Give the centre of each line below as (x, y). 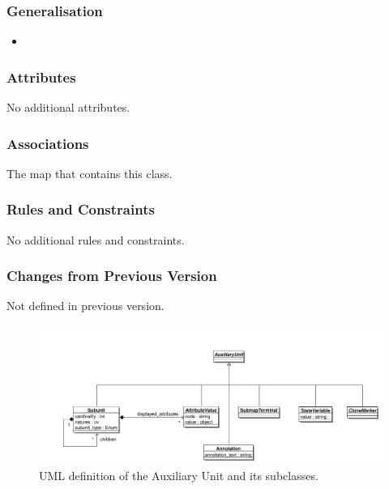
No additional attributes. (68, 107)
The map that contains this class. (90, 173)
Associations (48, 143)
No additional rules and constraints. (96, 239)
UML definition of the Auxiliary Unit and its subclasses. (179, 476)
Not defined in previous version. (85, 306)
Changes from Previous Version (112, 276)
